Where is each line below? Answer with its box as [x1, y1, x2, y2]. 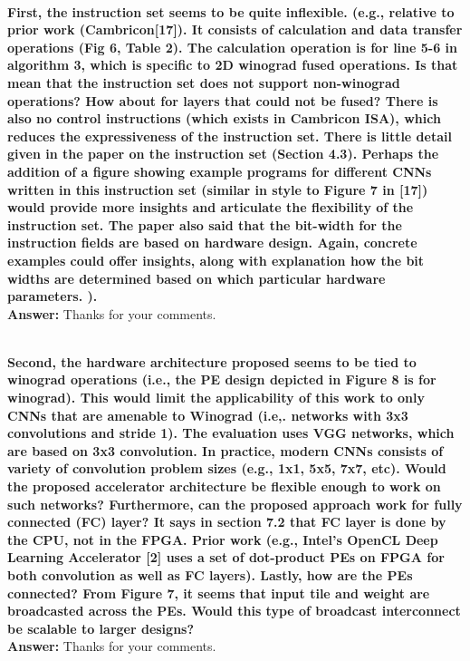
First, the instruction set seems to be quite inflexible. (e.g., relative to [7, 2, 455, 21]
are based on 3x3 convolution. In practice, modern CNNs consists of [7, 441, 444, 460]
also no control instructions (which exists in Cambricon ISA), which [7, 109, 441, 128]
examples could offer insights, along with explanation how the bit [7, 250, 425, 269]
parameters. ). [7, 287, 98, 306]
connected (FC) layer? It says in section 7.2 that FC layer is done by [7, 512, 446, 531]
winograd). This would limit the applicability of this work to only [7, 388, 426, 407]
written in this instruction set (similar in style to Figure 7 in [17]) [7, 180, 428, 199]
